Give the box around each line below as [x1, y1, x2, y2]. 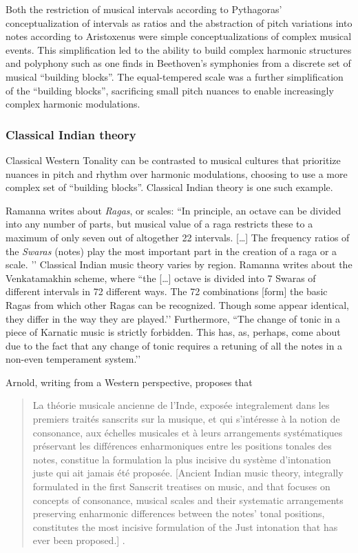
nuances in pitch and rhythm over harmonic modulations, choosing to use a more [6, 166, 348, 181]
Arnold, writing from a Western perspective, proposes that [6, 374, 253, 389]
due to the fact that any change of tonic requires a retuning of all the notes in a [6, 338, 343, 352]
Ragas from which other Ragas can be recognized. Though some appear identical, [6, 297, 349, 312]
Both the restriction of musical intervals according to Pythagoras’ [6, 2, 282, 16]
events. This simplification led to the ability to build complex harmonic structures [6, 42, 352, 57]
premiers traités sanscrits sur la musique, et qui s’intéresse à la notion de [32, 412, 340, 426]
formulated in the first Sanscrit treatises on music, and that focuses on [32, 479, 330, 494]
